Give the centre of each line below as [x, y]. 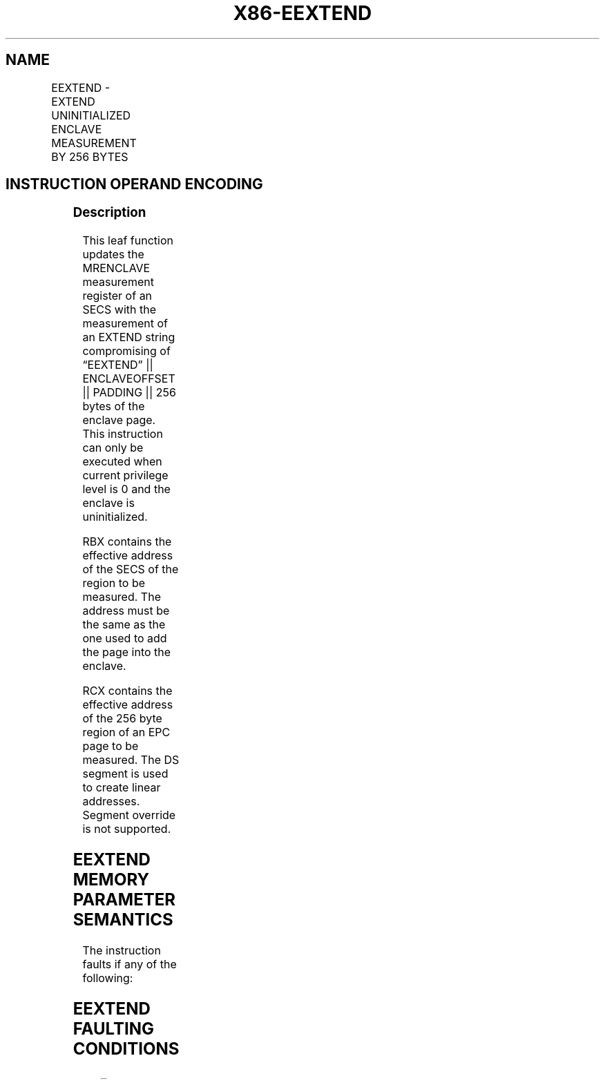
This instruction [123, 434]
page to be [111, 746]
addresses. [111, 801]
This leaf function [128, 241]
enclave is [108, 503]
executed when [122, 462]
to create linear [122, 788]
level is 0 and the [126, 489]
